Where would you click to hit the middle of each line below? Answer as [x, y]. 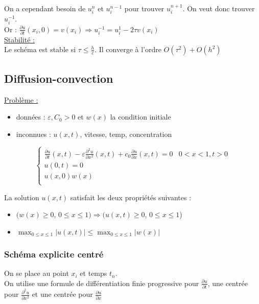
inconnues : [33, 134]
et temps [93, 273]
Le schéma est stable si [40, 49]
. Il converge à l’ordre [128, 49]
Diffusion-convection [59, 78]
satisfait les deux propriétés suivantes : [131, 197]
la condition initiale [140, 117]
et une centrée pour [62, 294]
